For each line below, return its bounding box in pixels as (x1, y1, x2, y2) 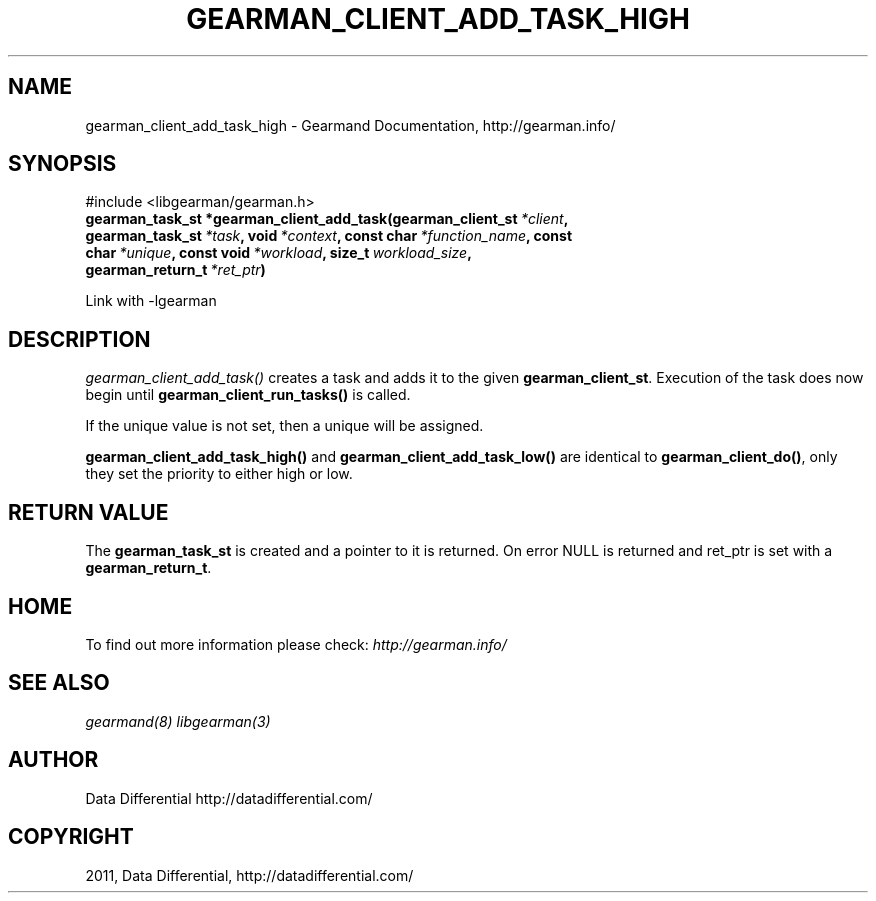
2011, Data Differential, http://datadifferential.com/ (85, 866, 414, 884)
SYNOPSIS (8, 151, 117, 177)
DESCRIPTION (8, 326, 151, 352)
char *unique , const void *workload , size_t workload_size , (85, 244, 472, 262)
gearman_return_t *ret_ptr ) (85, 261, 266, 279)
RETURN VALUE (8, 499, 169, 525)
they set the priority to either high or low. (85, 465, 353, 483)
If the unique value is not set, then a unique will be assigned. (85, 417, 484, 435)
